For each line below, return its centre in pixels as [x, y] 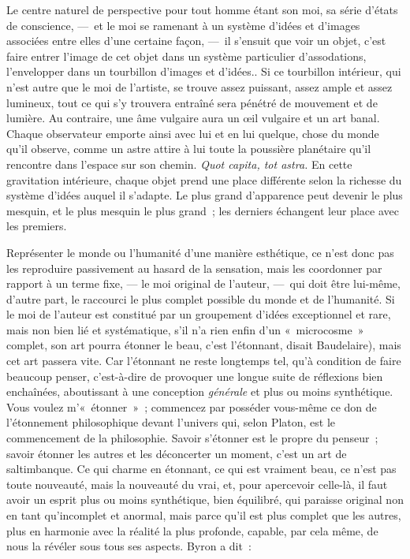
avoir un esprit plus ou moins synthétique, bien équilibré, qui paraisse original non [205, 499]
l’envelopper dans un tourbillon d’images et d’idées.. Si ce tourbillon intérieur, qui [204, 71]
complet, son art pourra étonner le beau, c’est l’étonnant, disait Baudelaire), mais [204, 345]
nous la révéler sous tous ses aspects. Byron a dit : [129, 546]
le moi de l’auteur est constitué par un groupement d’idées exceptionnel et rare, [199, 314]
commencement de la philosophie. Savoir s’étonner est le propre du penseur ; [192, 438]
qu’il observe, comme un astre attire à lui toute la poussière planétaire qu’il [189, 149]
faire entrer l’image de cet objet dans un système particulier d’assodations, [186, 56]
